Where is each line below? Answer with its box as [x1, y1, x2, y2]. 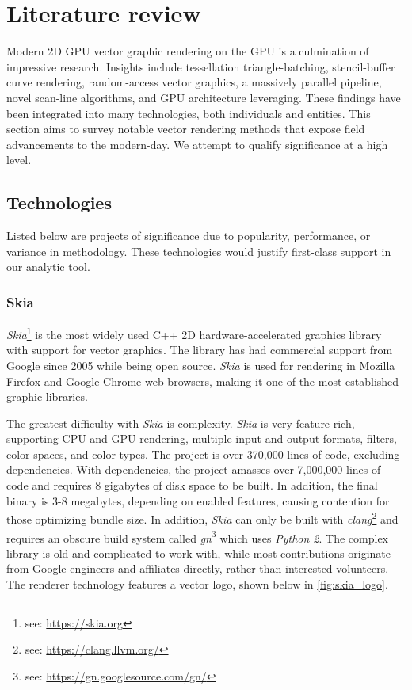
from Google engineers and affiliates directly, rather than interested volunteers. [6, 560, 389, 577]
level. [6, 151, 32, 168]
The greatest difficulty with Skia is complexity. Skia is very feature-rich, [6, 414, 355, 431]
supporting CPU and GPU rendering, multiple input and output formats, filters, [6, 430, 397, 447]
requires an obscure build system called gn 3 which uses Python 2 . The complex [6, 527, 389, 546]
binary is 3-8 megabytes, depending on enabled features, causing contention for [6, 492, 390, 509]
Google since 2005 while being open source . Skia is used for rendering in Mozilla [6, 356, 395, 373]
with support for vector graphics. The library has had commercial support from [6, 341, 393, 358]
